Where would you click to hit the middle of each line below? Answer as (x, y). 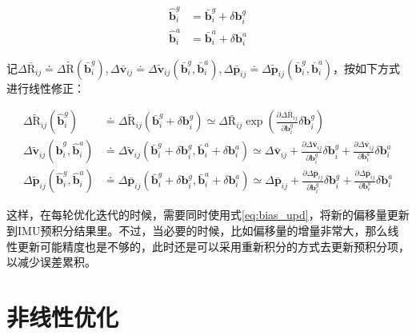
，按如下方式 (367, 68)
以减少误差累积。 (51, 262)
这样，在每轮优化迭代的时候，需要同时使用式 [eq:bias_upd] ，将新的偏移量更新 (208, 215)
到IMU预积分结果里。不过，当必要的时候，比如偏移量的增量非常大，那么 (197, 230)
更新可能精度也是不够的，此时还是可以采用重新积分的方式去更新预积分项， (213, 246)
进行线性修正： (46, 88)
